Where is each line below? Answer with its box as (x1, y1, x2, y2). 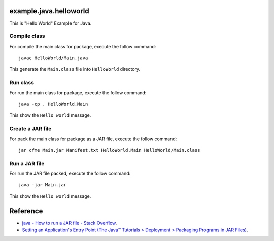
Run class (9, 79, 34, 86)
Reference (9, 207, 43, 215)
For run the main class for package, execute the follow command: (9, 89, 147, 96)
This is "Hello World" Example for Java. (9, 20, 92, 26)
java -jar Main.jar (18, 182, 67, 188)
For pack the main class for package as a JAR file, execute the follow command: (9, 136, 177, 142)
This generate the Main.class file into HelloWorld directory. (9, 66, 141, 72)
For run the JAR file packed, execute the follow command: (9, 170, 131, 177)
